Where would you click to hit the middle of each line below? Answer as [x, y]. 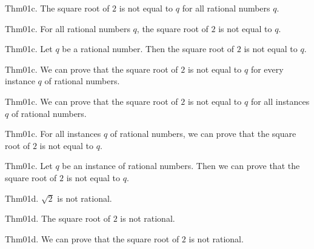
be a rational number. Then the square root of [148, 49]
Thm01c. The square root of [57, 8]
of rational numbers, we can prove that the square [203, 134]
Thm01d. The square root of [58, 218]
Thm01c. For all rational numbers [68, 28]
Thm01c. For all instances [53, 134]
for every [267, 69]
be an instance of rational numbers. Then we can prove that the [181, 166]
